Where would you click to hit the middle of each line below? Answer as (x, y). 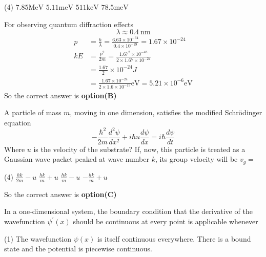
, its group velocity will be (196, 159)
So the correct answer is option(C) (60, 194)
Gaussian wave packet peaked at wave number (77, 159)
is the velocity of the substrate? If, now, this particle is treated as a (139, 149)
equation (18, 122)
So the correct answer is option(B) (60, 95)
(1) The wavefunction (38, 238)
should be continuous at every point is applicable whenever (166, 221)
